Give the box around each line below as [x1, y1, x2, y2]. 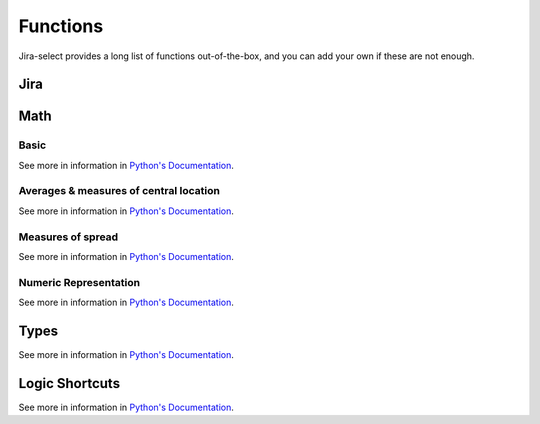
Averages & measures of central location [18, 184, 220, 198]
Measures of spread [18, 230, 119, 244]
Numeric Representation [18, 275, 140, 289]
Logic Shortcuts [18, 375, 120, 392]
